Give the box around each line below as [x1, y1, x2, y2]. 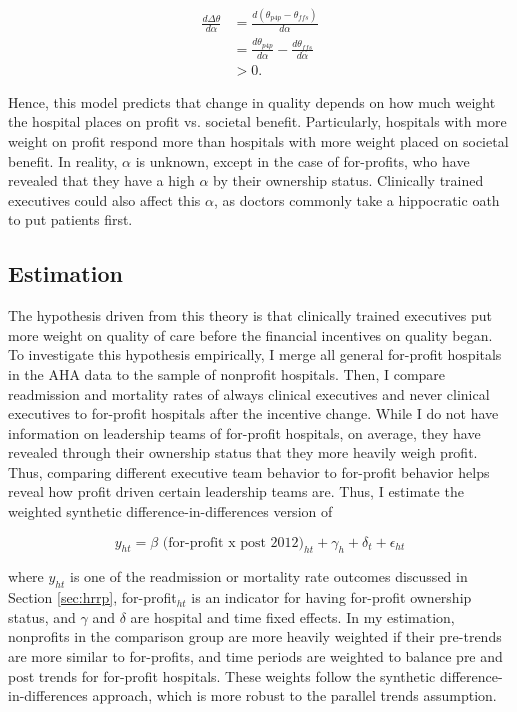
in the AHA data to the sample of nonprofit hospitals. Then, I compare [8, 363, 446, 384]
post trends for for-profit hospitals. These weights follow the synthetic [8, 665, 436, 686]
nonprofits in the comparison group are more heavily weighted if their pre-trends [8, 626, 502, 647]
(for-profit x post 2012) [162, 535, 305, 550]
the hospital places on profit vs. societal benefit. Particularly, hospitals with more [8, 111, 507, 132]
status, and [8, 606, 76, 627]
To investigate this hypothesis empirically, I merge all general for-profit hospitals [8, 344, 502, 365]
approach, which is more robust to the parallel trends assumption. [92, 685, 497, 706]
